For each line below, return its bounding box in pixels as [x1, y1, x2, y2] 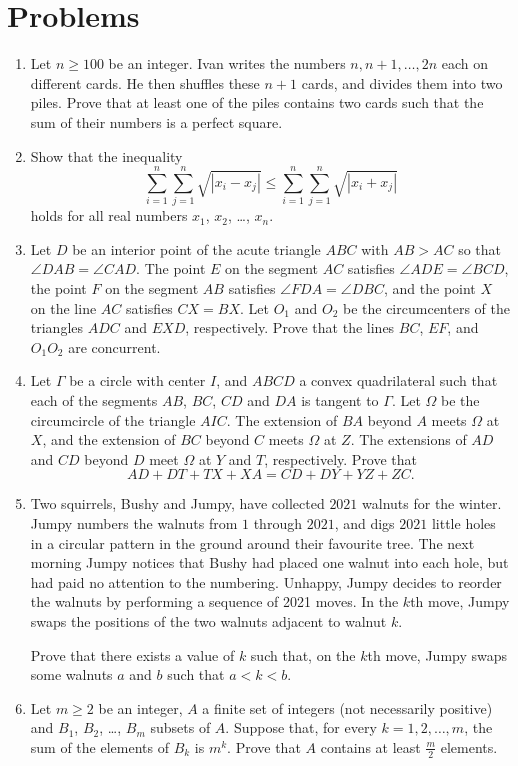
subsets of [150, 717, 211, 738]
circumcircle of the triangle [30, 409, 196, 430]
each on [441, 53, 489, 74]
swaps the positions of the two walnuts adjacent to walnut [30, 610, 387, 631]
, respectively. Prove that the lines [185, 317, 395, 338]
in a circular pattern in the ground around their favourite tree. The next [30, 532, 475, 553]
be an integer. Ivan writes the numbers [108, 53, 346, 74]
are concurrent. [68, 336, 161, 357]
